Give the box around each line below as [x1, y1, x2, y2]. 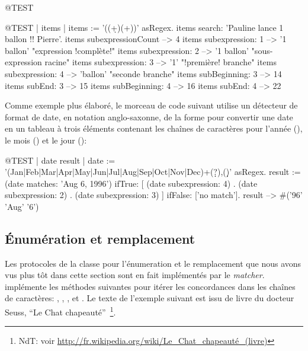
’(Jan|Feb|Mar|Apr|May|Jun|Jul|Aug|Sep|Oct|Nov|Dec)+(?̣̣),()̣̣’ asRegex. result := [5, 165, 301, 178]
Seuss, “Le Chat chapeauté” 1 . [5, 304, 116, 318]
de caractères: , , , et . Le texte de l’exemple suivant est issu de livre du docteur [5, 292, 294, 304]
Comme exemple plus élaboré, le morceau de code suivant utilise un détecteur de [5, 99, 298, 111]
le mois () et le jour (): [5, 133, 87, 146]
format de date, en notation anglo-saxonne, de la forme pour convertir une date [5, 110, 293, 123]
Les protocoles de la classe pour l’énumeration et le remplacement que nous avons [5, 257, 301, 269]
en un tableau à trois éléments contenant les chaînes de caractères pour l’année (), [5, 122, 303, 135]
